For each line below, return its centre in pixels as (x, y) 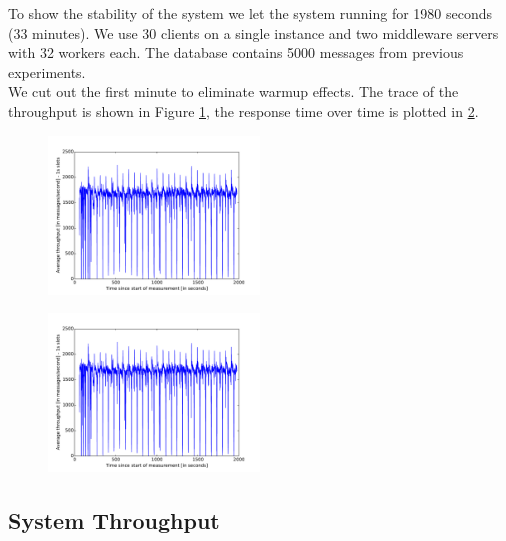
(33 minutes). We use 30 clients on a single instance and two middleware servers (253, 32)
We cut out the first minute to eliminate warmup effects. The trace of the (233, 91)
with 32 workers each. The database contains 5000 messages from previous (236, 52)
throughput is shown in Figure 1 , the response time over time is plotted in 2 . (243, 110)
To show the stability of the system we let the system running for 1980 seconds (250, 13)
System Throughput (114, 520)
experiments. (47, 71)
